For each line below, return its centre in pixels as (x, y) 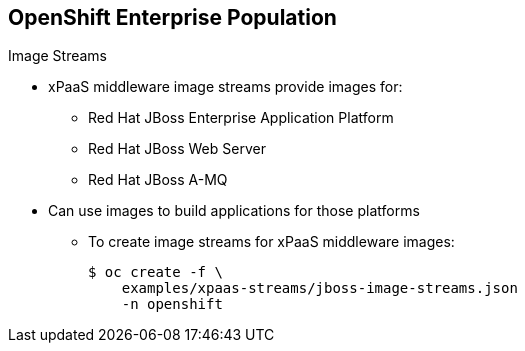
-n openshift (172, 304)
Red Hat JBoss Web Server (177, 149)
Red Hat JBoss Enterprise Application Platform (241, 118)
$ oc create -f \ (155, 272)
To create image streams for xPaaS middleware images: (271, 242)
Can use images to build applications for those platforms (234, 211)
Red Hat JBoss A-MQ (158, 180)
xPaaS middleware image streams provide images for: (225, 87)
